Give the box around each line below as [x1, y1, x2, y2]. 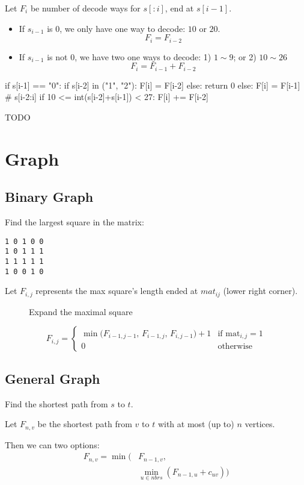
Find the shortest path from [5, 397, 108, 410]
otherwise [217, 342, 253, 351]
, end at [165, 2, 194, 14]
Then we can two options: [5, 438, 100, 451]
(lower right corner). [223, 284, 298, 297]
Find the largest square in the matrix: [5, 216, 144, 228]
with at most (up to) [157, 418, 234, 430]
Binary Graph [5, 187, 94, 206]
